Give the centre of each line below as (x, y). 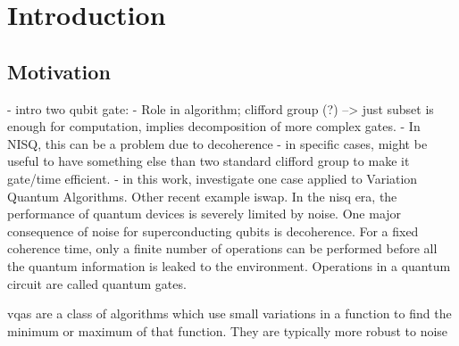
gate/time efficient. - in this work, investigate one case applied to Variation (213, 178)
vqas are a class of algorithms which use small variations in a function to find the (229, 313)
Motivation (59, 71)
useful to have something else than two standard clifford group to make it (209, 161)
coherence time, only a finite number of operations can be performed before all (222, 248)
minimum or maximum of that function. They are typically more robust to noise (228, 330)
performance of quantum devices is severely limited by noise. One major (204, 214)
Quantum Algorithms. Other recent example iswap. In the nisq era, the (202, 196)
